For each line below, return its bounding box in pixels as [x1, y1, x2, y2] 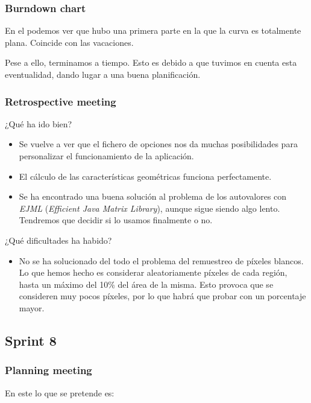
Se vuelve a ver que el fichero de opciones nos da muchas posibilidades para [19, 138, 298, 150]
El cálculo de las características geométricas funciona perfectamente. [19, 170, 272, 182]
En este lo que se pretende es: [5, 386, 115, 399]
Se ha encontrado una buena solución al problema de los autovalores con [19, 190, 287, 203]
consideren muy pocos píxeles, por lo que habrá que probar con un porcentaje [19, 290, 306, 302]
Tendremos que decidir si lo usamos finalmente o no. [19, 214, 213, 226]
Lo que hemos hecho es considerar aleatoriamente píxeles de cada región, [19, 266, 287, 279]
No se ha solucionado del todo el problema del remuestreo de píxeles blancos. [19, 254, 304, 267]
